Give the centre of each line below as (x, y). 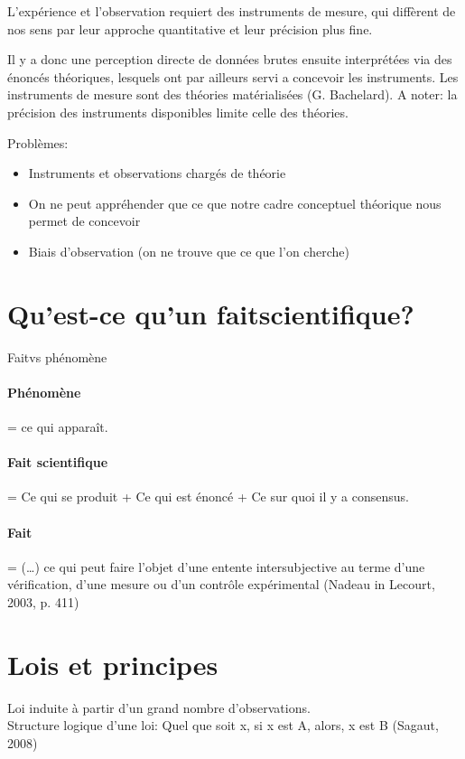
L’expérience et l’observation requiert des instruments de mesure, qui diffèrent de (232, 11)
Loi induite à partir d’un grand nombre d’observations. (159, 707)
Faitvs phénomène (57, 356)
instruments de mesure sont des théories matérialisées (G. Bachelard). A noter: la (232, 94)
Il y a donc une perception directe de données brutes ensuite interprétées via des (230, 59)
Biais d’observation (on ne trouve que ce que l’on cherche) (189, 251)
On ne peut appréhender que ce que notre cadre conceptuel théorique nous (235, 203)
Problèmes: (38, 142)
